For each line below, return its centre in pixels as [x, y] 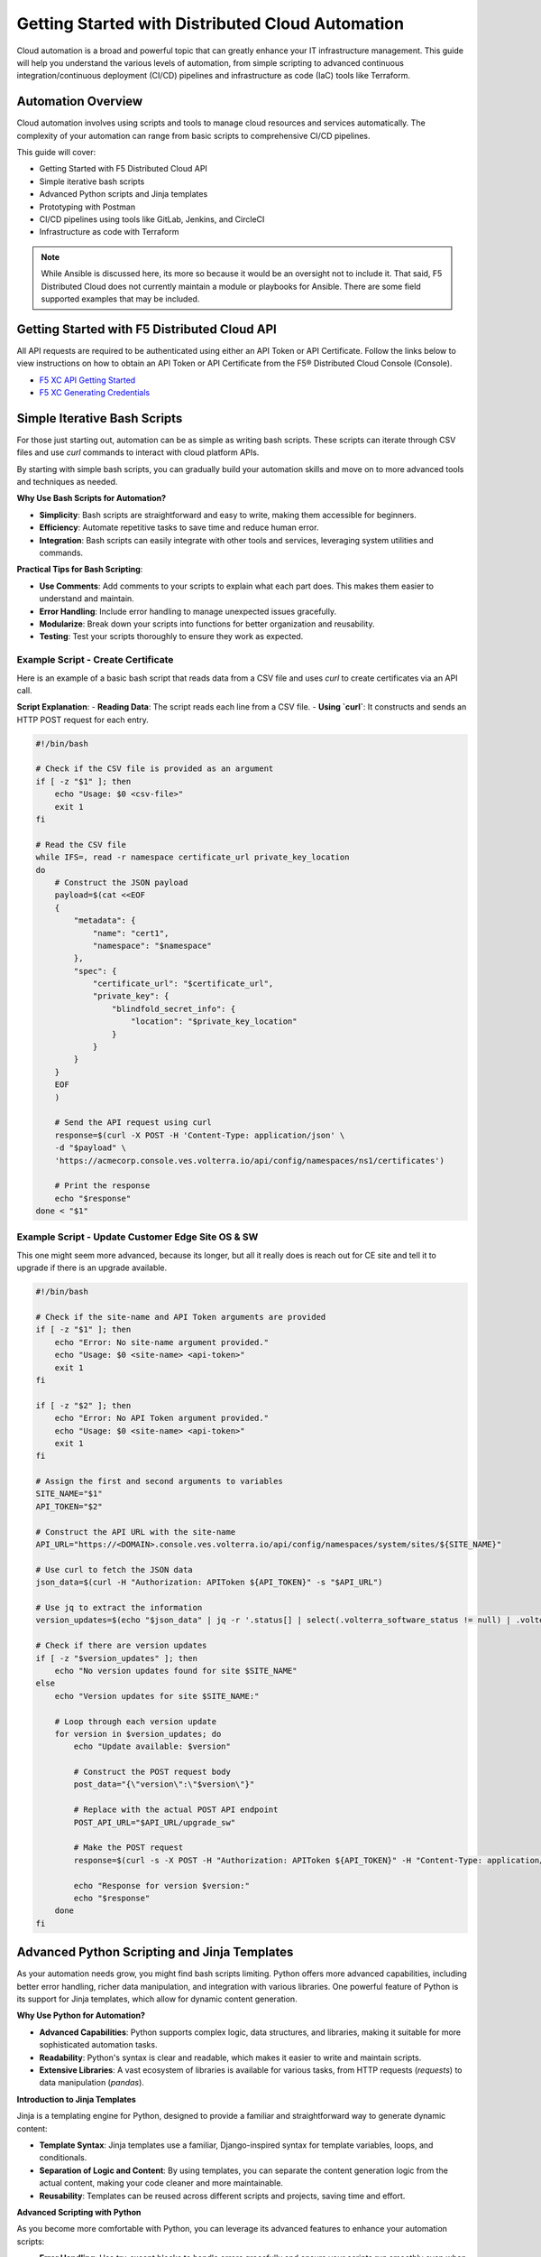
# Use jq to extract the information [119, 1607]
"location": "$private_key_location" [214, 1022]
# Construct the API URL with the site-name [136, 1532]
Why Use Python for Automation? [81, 2016]
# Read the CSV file [81, 845]
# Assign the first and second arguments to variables [159, 1481]
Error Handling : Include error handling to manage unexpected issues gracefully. [188, 611]
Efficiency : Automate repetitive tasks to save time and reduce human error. [179, 527]
